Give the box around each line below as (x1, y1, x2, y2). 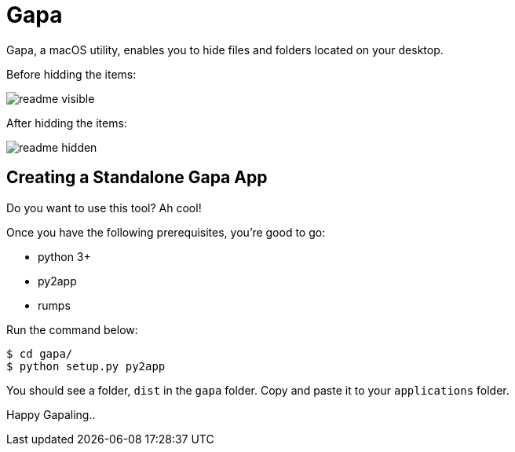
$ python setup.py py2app (6, 359, 166, 373)
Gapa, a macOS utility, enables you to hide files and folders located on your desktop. (6, 42, 444, 57)
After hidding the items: (6, 116, 127, 130)
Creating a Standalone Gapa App (6, 167, 268, 188)
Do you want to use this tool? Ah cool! (6, 200, 202, 215)
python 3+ (38, 249, 91, 263)
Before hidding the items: (6, 67, 137, 81)
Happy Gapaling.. (6, 407, 96, 421)
